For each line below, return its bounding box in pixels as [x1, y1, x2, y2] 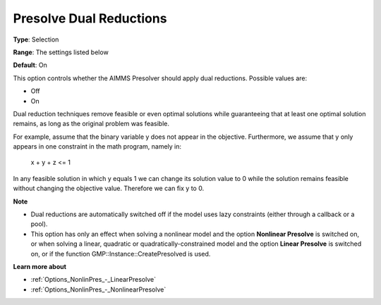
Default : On [13, 61, 47, 70]
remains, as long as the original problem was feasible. [13, 120, 169, 128]
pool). [30, 220, 48, 228]
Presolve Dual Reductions [13, 11, 167, 26]
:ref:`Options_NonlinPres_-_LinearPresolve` [30, 275, 157, 284]
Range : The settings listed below [13, 48, 109, 56]
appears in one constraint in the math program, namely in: [13, 142, 182, 151]
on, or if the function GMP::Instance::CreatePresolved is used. [30, 249, 211, 258]
